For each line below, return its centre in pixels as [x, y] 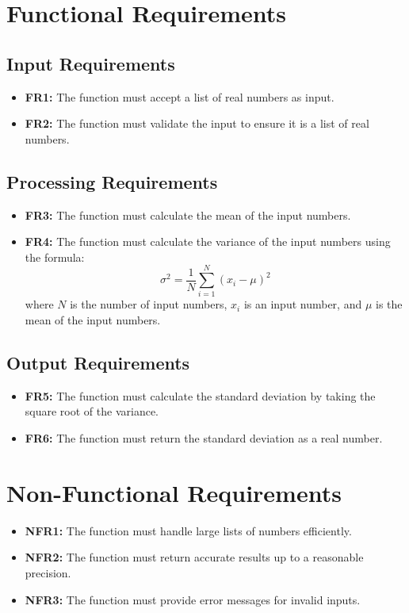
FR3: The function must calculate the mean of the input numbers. [188, 215]
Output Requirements [98, 363]
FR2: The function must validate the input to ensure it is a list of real [197, 123]
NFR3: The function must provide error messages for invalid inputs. [193, 599]
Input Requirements [91, 63]
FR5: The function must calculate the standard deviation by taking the [200, 395]
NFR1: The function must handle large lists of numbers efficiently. [188, 530]
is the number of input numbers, [149, 304]
